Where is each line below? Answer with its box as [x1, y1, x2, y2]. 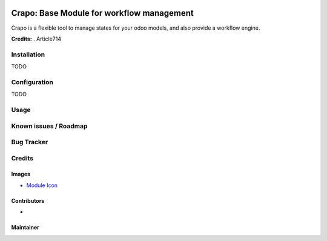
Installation [11, 50, 45, 59]
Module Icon [26, 182, 58, 189]
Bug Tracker [11, 138, 48, 147]
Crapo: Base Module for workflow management [11, 8, 194, 18]
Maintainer [11, 224, 39, 231]
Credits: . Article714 [11, 35, 62, 42]
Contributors [11, 197, 45, 204]
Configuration [11, 78, 54, 86]
